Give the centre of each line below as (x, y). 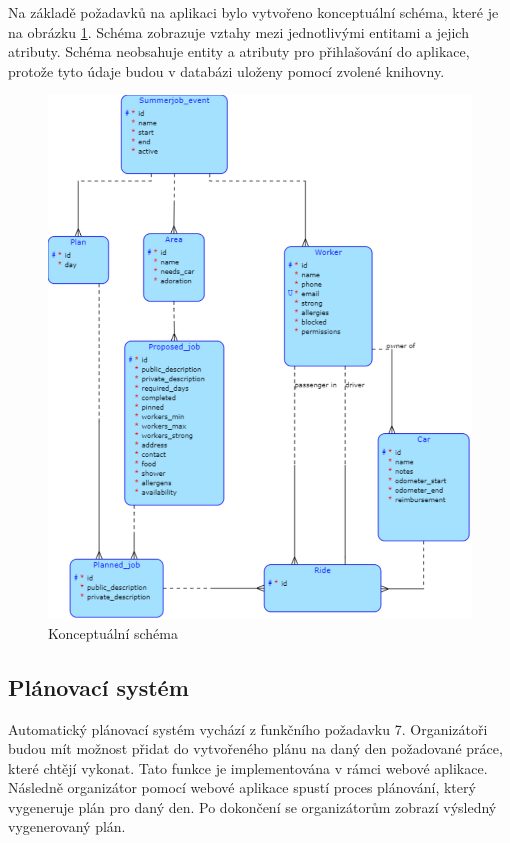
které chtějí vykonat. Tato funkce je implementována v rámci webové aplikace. (248, 767)
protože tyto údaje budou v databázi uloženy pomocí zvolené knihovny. (226, 70)
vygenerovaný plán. (67, 826)
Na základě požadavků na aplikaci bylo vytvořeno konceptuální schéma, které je (253, 12)
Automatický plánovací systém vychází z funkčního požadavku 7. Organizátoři (248, 728)
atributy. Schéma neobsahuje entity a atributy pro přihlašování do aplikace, (239, 51)
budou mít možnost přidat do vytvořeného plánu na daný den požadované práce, (255, 748)
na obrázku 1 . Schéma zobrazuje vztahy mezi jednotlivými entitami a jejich (238, 31)
